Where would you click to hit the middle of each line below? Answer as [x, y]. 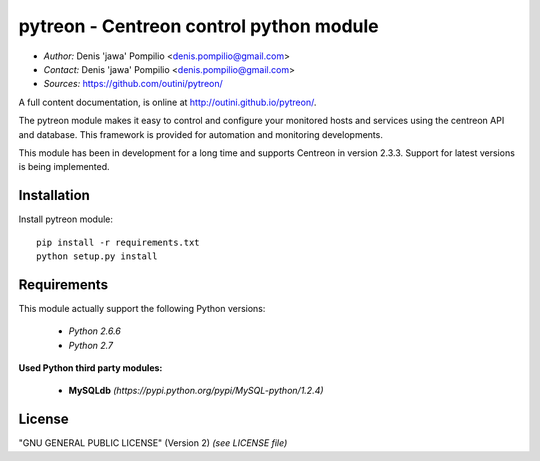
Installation [54, 195]
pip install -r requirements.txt [118, 242]
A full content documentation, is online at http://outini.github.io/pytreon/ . [167, 102]
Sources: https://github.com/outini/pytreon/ [133, 84]
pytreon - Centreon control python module [198, 26]
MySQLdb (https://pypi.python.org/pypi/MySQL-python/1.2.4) [196, 391]
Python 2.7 [91, 345]
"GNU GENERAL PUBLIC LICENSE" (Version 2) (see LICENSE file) [153, 443]
